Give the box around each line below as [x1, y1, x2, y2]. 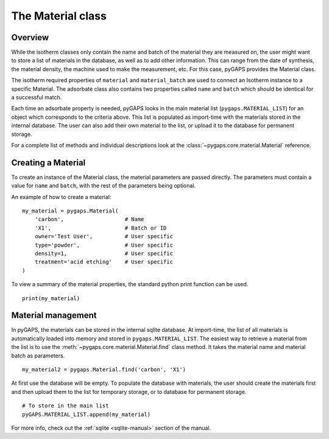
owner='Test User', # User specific [34, 233, 174, 240]
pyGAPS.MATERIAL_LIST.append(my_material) [22, 411, 151, 418]
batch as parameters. [11, 352, 65, 359]
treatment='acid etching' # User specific [34, 259, 174, 265]
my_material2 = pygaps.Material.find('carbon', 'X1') [22, 366, 186, 373]
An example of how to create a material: [11, 193, 112, 200]
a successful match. [11, 94, 62, 101]
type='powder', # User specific [34, 241, 174, 248]
